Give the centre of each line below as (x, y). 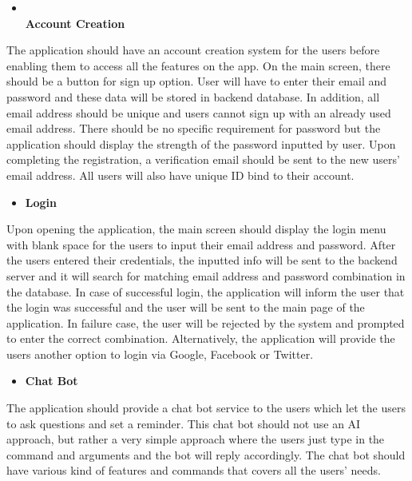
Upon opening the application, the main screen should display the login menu (196, 229)
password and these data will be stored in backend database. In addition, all (193, 96)
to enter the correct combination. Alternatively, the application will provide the (201, 338)
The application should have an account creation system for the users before (193, 50)
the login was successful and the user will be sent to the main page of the (186, 307)
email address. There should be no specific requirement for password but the (194, 128)
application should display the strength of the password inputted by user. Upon (201, 143)
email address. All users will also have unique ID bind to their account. (180, 175)
